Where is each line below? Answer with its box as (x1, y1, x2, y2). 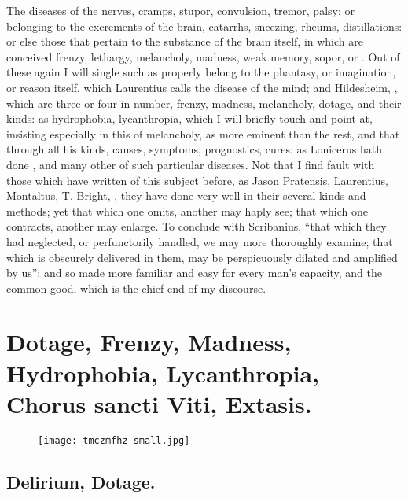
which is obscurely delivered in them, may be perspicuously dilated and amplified (6, 249, 398, 265)
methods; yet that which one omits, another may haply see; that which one (6, 202, 368, 219)
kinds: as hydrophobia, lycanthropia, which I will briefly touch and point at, (6, 110, 373, 127)
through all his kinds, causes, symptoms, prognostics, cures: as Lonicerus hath (6, 141, 382, 157)
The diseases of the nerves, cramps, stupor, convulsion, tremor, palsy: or (6, 2, 355, 18)
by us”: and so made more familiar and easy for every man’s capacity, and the (6, 264, 383, 281)
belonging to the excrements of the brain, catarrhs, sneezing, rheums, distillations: (6, 17, 402, 34)
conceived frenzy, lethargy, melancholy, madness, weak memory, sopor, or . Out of (6, 48, 400, 65)
